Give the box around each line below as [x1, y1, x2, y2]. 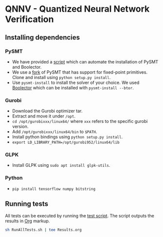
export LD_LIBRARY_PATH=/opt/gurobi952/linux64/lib [12, 140, 120, 145]
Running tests [5, 200, 49, 208]
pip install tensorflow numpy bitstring [12, 186, 96, 191]
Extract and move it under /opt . [12, 113, 76, 119]
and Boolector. [12, 64, 42, 70]
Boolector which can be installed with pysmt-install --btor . [12, 84, 134, 91]
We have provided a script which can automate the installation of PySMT [12, 59, 159, 64]
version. [12, 123, 29, 130]
